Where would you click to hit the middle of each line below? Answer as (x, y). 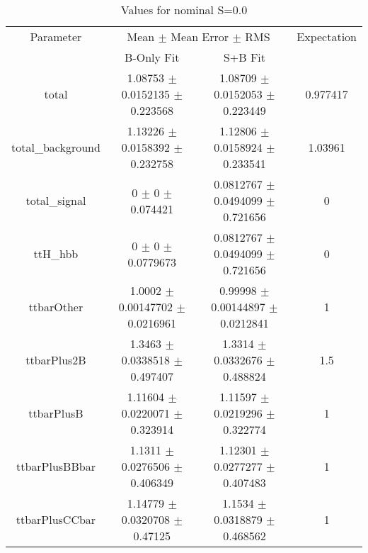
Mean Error (200, 37)
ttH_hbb (56, 253)
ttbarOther (56, 307)
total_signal (56, 200)
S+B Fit (245, 57)
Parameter (56, 37)
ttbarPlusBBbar (56, 466)
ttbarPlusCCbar (56, 519)
